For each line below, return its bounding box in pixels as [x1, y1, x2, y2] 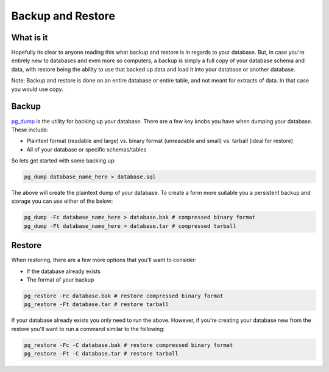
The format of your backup [26, 276, 94, 283]
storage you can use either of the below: [11, 197, 113, 205]
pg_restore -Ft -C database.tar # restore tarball [24, 350, 179, 357]
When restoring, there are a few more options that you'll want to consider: [11, 257, 197, 264]
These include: [11, 126, 49, 133]
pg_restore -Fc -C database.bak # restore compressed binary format [24, 341, 233, 348]
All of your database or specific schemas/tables [26, 145, 147, 153]
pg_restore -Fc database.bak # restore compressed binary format [24, 293, 224, 299]
